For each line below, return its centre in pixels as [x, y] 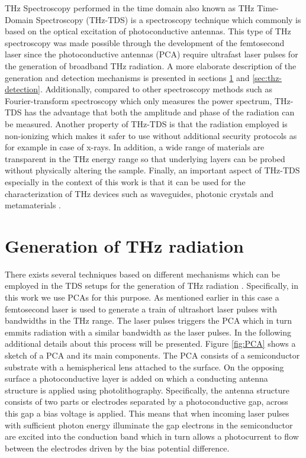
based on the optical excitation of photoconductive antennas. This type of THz [148, 31]
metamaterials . [33, 205]
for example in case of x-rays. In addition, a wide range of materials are [135, 147]
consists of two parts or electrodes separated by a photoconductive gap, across [146, 401]
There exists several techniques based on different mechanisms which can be [142, 274]
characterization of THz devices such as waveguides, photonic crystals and [139, 193]
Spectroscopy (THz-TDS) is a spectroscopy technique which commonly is [168, 19]
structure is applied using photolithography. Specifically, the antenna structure [147, 390]
